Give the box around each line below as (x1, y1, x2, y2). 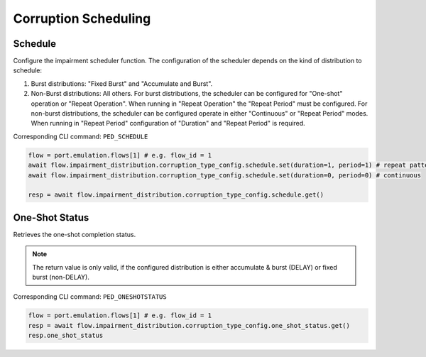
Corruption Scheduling (13, 11, 151, 26)
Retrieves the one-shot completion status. (13, 230, 136, 238)
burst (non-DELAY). (32, 273, 90, 282)
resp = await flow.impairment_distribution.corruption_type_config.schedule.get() (28, 191, 324, 199)
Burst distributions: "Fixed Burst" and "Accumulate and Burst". (31, 79, 213, 88)
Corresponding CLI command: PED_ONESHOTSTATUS (13, 292, 167, 301)
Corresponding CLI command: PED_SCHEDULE (13, 132, 148, 141)
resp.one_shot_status (28, 331, 104, 340)
